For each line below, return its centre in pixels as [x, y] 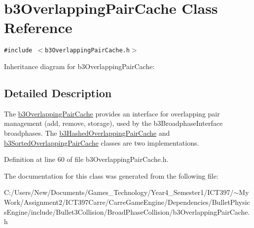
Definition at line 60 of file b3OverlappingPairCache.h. [86, 159]
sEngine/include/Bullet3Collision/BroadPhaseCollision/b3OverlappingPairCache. [127, 211]
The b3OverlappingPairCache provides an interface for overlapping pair [112, 113]
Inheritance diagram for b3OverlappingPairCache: [79, 66]
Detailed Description [58, 93]
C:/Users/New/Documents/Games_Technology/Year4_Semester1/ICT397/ [119, 192]
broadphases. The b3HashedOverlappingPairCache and [87, 133]
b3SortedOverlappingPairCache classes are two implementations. [102, 142]
